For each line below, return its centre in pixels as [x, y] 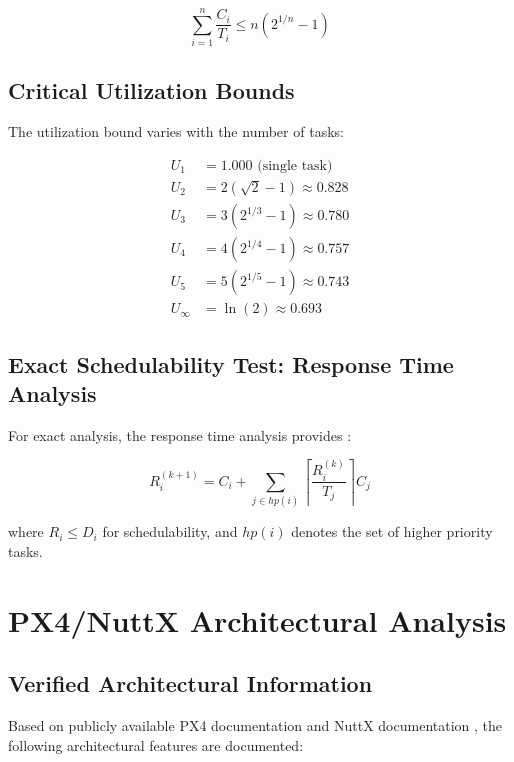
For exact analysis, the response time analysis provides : [180, 434]
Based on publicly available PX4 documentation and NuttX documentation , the [255, 725]
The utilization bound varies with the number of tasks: [176, 131]
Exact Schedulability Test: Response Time [231, 363]
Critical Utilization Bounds [151, 89]
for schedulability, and [170, 531]
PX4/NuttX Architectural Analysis [257, 619]
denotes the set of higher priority [392, 531]
